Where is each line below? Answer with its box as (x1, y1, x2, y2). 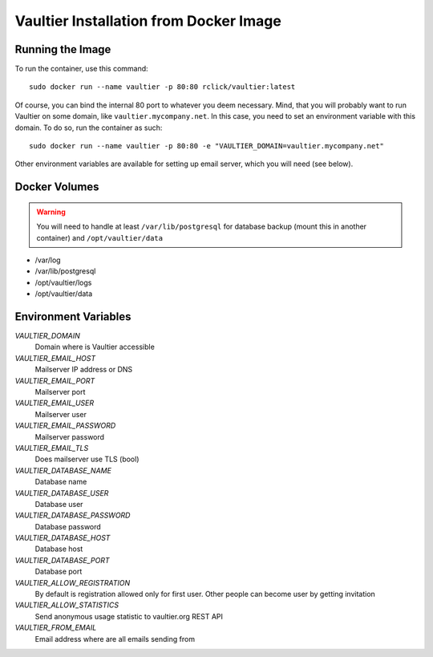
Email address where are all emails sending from (34, 634, 196, 643)
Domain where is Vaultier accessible (34, 342, 156, 352)
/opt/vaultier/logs (34, 278, 92, 287)
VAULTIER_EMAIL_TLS (14, 443, 89, 452)
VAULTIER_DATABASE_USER (14, 488, 109, 497)
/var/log (34, 255, 61, 265)
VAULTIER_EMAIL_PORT (14, 375, 95, 385)
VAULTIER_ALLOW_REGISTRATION (14, 578, 131, 587)
